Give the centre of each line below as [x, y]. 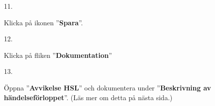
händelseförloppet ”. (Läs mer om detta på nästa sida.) [88, 97]
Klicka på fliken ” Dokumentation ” [58, 55]
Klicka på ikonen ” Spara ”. [43, 22]
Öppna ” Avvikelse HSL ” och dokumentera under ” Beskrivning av [107, 87]
